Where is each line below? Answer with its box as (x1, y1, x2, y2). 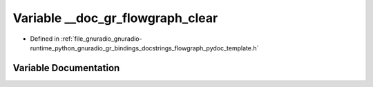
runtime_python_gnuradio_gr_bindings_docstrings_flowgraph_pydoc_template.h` (30, 43, 259, 52)
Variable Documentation (12, 62, 120, 74)
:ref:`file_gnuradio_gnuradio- (61, 35, 142, 43)
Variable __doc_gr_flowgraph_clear (12, 10, 218, 26)
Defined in (30, 35, 60, 43)
